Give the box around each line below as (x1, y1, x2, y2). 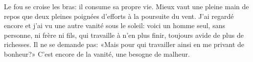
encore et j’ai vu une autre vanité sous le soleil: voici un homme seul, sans (4, 20, 225, 31)
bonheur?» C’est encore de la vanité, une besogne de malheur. (4, 48, 190, 59)
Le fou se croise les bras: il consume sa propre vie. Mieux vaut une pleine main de (4, 1, 249, 11)
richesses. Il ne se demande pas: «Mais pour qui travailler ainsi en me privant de (4, 39, 245, 49)
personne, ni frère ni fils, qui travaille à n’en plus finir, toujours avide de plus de (4, 30, 244, 40)
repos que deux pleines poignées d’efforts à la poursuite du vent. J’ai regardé (4, 11, 234, 21)
